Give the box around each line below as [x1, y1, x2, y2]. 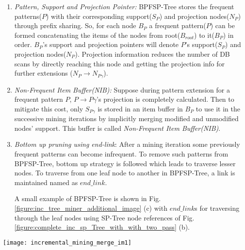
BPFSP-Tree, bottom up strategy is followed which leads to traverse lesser [14, 158, 236, 168]
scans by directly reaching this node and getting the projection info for [14, 58, 225, 68]
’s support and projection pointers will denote [43, 39, 179, 49]
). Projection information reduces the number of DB [75, 48, 230, 59]
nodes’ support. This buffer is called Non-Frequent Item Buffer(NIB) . [14, 123, 221, 133]
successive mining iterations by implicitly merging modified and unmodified [14, 113, 239, 124]
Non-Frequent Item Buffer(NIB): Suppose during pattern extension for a [14, 84, 230, 94]
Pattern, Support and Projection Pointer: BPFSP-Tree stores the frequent [14, 1, 234, 11]
